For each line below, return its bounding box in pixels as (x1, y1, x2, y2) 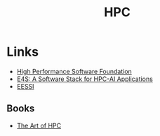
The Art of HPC (16, 121, 61, 130)
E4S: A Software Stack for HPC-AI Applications (16, 75, 154, 83)
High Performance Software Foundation (16, 67, 133, 75)
